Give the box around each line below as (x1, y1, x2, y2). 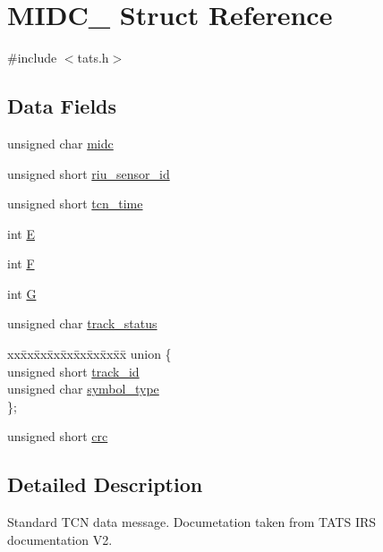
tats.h (77, 48, 109, 67)
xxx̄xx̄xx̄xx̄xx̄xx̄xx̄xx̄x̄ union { (7, 344, 172, 363)
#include (7, 48, 57, 67)
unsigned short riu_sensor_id (7, 164, 170, 183)
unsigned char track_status (7, 314, 157, 333)
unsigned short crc (7, 427, 108, 446)
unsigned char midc (7, 133, 114, 152)
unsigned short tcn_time (7, 194, 143, 213)
